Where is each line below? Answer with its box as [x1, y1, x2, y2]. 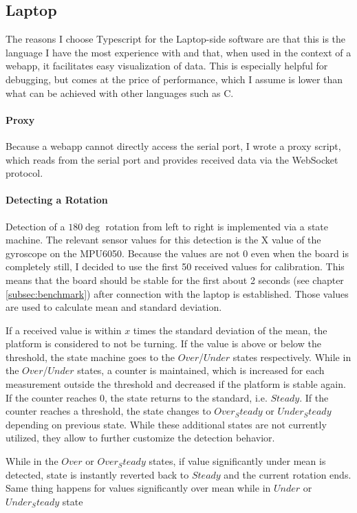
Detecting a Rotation [6, 193, 108, 207]
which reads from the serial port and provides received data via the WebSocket [6, 152, 338, 166]
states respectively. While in [232, 349, 351, 364]
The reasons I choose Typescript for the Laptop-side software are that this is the [6, 32, 346, 46]
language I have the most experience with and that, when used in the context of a [6, 45, 351, 59]
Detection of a [6, 219, 65, 233]
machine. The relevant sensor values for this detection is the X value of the [6, 232, 321, 247]
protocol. [6, 166, 43, 180]
